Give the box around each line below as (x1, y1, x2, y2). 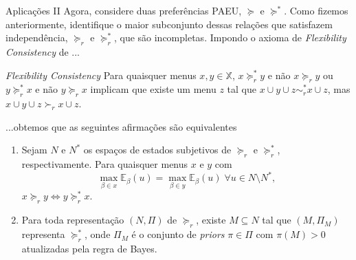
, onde (85, 227, 111, 241)
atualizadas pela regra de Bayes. (21, 241, 157, 255)
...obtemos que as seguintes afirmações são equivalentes (5, 119, 237, 133)
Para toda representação (21, 213, 124, 227)
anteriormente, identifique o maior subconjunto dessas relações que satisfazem (5, 17, 333, 31)
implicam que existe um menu (90, 82, 216, 96)
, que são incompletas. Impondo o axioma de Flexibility (113, 30, 346, 45)
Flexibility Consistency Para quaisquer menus (5, 67, 197, 82)
